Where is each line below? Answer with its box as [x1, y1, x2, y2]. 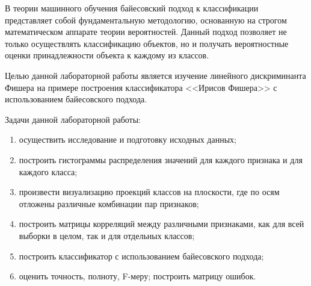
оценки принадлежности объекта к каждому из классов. [5, 49, 209, 61]
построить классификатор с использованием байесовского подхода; [19, 249, 264, 262]
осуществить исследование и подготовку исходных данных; [19, 133, 236, 146]
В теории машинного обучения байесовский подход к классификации [5, 2, 259, 14]
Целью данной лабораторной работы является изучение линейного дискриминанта [5, 69, 306, 81]
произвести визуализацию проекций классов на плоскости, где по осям [19, 185, 280, 198]
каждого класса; [19, 165, 78, 178]
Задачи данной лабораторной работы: [5, 113, 141, 125]
